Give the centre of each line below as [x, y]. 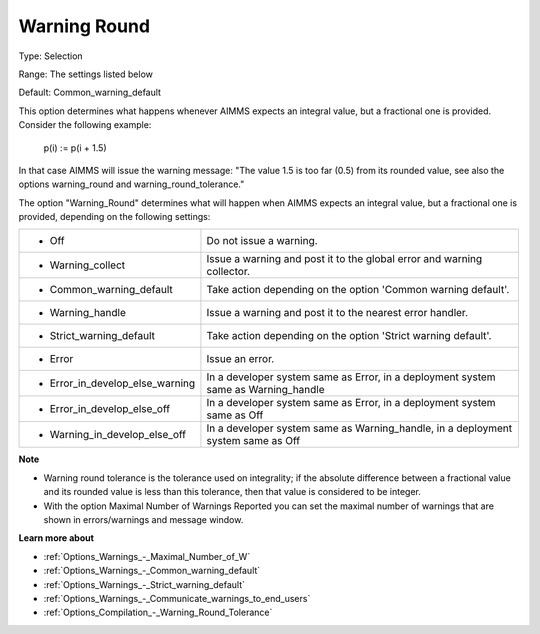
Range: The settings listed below [86, 74]
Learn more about [56, 538]
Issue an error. [240, 359]
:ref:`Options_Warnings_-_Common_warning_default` [152, 571]
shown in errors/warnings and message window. [143, 520]
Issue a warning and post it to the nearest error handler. [337, 313]
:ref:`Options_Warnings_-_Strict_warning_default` [144, 584]
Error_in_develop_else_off [109, 409]
